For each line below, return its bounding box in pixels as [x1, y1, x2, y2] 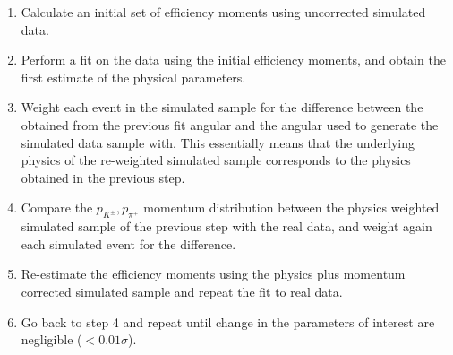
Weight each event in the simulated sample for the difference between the [21, 98, 423, 117]
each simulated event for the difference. [21, 234, 236, 253]
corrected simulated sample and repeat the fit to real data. [21, 281, 343, 300]
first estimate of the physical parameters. [21, 67, 246, 86]
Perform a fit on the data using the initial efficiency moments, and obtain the [21, 50, 446, 69]
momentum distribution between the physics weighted [143, 198, 440, 217]
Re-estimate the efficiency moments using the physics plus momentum [21, 264, 406, 283]
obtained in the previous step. [21, 168, 185, 186]
